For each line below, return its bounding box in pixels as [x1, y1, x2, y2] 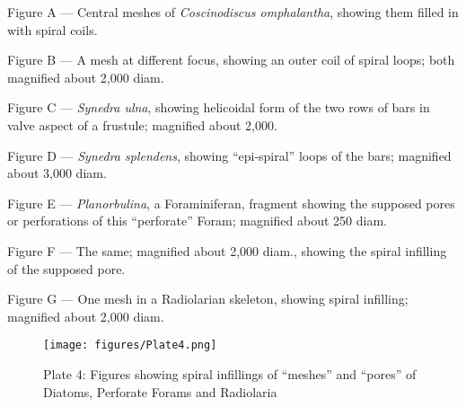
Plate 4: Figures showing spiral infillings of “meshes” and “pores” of [43, 364, 417, 383]
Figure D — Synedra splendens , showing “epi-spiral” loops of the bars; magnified [7, 146, 452, 164]
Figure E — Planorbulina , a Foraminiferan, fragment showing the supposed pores [7, 193, 455, 212]
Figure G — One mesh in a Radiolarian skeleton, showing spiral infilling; [7, 289, 409, 308]
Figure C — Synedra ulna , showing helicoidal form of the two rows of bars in [7, 98, 430, 117]
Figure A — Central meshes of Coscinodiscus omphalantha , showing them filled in [7, 3, 459, 21]
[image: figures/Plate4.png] [43, 339, 217, 352]
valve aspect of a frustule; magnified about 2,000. [7, 115, 277, 134]
